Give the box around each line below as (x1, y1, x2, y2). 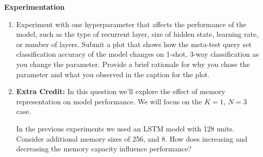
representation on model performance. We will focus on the (16, 96, 202, 106)
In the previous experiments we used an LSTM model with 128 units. (16, 123, 235, 133)
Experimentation (4, 2, 65, 12)
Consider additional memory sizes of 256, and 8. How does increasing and (16, 133, 248, 144)
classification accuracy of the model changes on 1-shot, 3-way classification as (16, 49, 259, 59)
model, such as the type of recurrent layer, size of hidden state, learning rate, (16, 29, 259, 39)
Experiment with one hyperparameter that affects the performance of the (16, 18, 247, 29)
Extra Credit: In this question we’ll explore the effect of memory (16, 86, 226, 97)
